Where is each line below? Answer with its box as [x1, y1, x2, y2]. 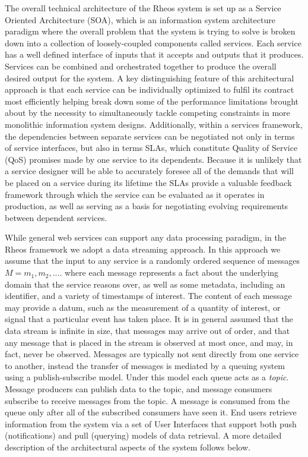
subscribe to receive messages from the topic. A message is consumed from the [5, 394, 290, 406]
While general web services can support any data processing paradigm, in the [5, 231, 286, 244]
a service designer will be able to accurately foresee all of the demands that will [5, 165, 294, 177]
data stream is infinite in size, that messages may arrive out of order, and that [5, 324, 290, 337]
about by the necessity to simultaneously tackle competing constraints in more [5, 106, 290, 119]
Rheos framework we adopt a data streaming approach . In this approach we [5, 242, 281, 255]
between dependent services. [5, 211, 107, 223]
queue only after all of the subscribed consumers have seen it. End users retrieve [5, 406, 297, 418]
